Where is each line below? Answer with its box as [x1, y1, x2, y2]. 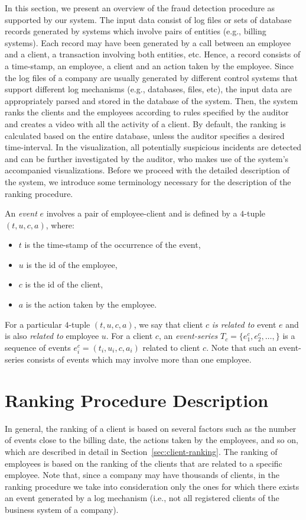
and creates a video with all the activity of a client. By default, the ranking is [5, 117, 286, 130]
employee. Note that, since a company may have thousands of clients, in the [5, 469, 279, 481]
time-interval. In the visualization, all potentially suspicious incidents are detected [5, 141, 302, 153]
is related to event [211, 318, 276, 330]
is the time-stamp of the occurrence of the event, [24, 238, 201, 251]
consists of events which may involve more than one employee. [27, 353, 252, 365]
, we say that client [134, 318, 203, 330]
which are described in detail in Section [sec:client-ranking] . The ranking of [5, 445, 278, 457]
